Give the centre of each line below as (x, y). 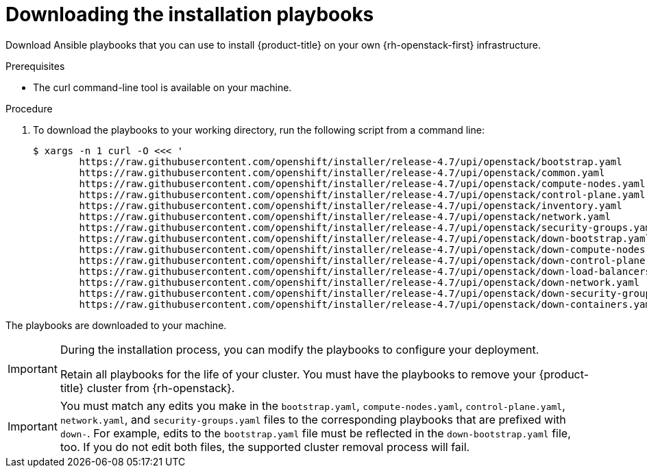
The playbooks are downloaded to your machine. (116, 325)
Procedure (29, 108)
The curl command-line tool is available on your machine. (162, 87)
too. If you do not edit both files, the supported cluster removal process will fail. (265, 447)
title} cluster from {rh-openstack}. (147, 388)
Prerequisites (35, 66)
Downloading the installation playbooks (190, 14)
